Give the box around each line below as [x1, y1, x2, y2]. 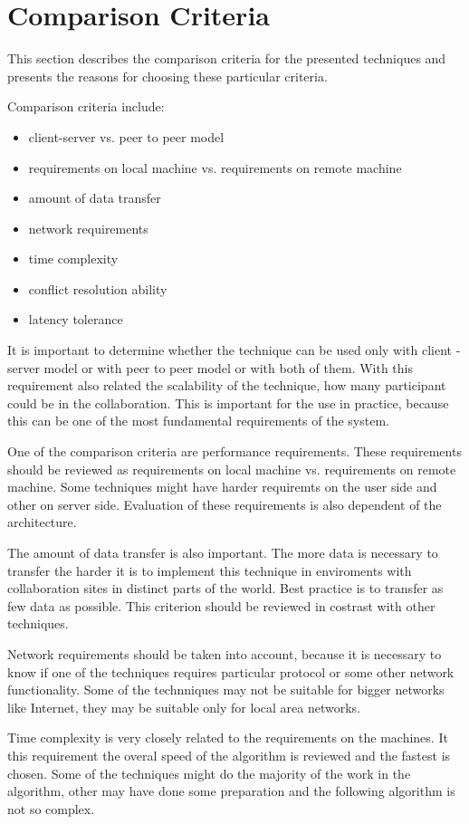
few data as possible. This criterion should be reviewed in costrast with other [7, 596, 435, 615]
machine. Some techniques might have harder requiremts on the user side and [7, 477, 437, 496]
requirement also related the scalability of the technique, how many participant [7, 376, 446, 395]
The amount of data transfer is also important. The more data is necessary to [7, 543, 438, 561]
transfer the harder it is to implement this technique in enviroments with [7, 561, 412, 580]
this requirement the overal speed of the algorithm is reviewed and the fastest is [7, 745, 451, 764]
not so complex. [7, 799, 95, 818]
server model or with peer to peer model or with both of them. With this [7, 358, 413, 377]
